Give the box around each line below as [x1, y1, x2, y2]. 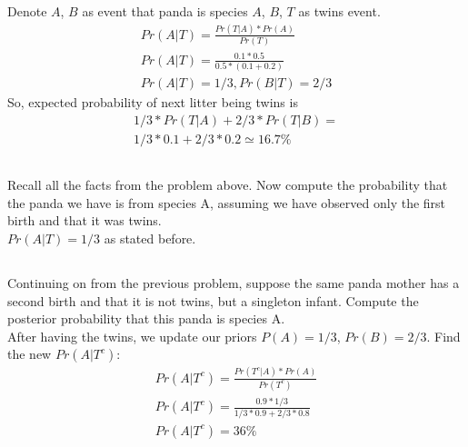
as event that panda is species [82, 2, 248, 20]
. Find [426, 326, 461, 345]
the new [7, 344, 52, 363]
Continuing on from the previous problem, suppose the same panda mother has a [7, 273, 460, 293]
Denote [7, 2, 47, 20]
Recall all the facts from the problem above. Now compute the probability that [7, 175, 448, 194]
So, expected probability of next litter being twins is [7, 93, 298, 112]
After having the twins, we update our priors [7, 326, 257, 345]
